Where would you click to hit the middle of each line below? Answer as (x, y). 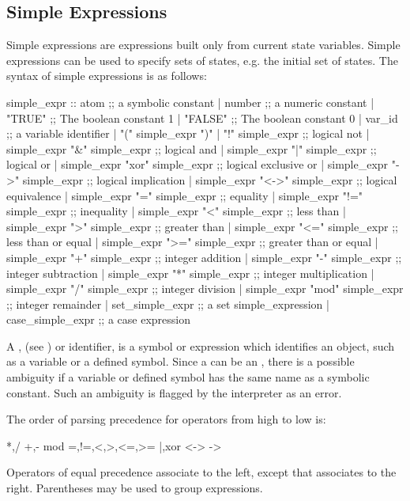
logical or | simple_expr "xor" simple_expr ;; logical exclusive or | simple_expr (197, 164)
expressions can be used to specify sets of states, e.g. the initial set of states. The (202, 60)
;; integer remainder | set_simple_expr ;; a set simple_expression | (168, 304)
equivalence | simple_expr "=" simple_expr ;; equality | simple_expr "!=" (185, 195)
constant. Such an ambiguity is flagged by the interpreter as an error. (174, 392)
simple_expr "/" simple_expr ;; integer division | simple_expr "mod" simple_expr (205, 288)
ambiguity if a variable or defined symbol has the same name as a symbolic (188, 377)
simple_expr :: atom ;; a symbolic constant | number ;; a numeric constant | (190, 102)
